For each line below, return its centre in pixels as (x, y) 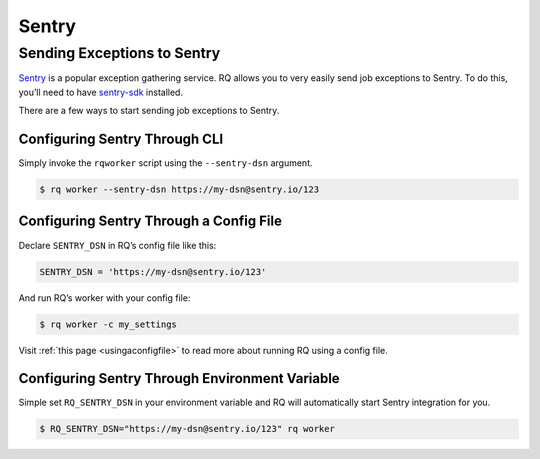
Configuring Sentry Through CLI (121, 138)
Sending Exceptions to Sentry (119, 53)
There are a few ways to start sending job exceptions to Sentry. (149, 111)
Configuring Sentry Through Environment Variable (179, 378)
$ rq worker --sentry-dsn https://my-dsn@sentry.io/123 (179, 189)
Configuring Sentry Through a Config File (150, 221)
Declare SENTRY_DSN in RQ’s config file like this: (117, 245)
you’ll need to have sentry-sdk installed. (101, 92)
